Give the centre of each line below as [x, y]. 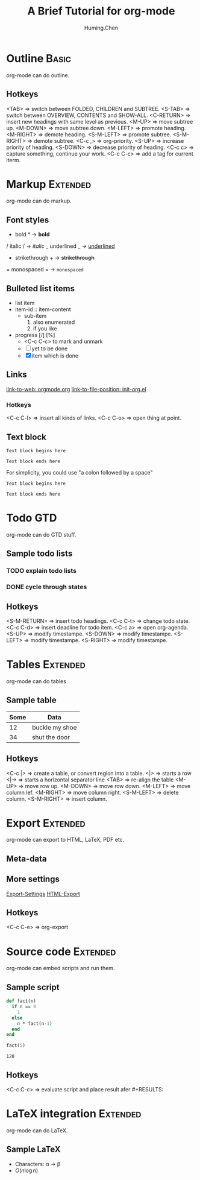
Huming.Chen [101, 28]
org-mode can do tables [36, 681]
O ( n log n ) [26, 1170]
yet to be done [50, 349]
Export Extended [46, 823]
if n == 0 [24, 1007]
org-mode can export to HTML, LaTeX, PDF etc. [65, 840]
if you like [45, 329]
